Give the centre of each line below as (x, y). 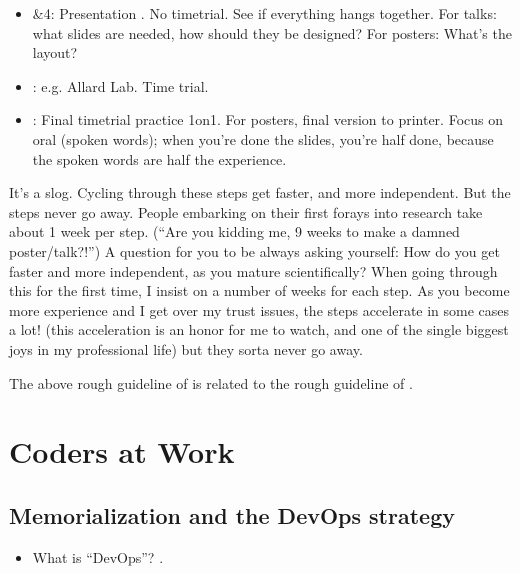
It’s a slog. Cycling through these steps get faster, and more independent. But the (260, 192)
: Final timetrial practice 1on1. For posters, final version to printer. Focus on (267, 119)
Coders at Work (122, 451)
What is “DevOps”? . (98, 556)
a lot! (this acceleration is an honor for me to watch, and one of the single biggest (259, 329)
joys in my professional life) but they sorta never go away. (186, 348)
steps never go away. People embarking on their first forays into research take (246, 211)
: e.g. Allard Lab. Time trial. (120, 85)
